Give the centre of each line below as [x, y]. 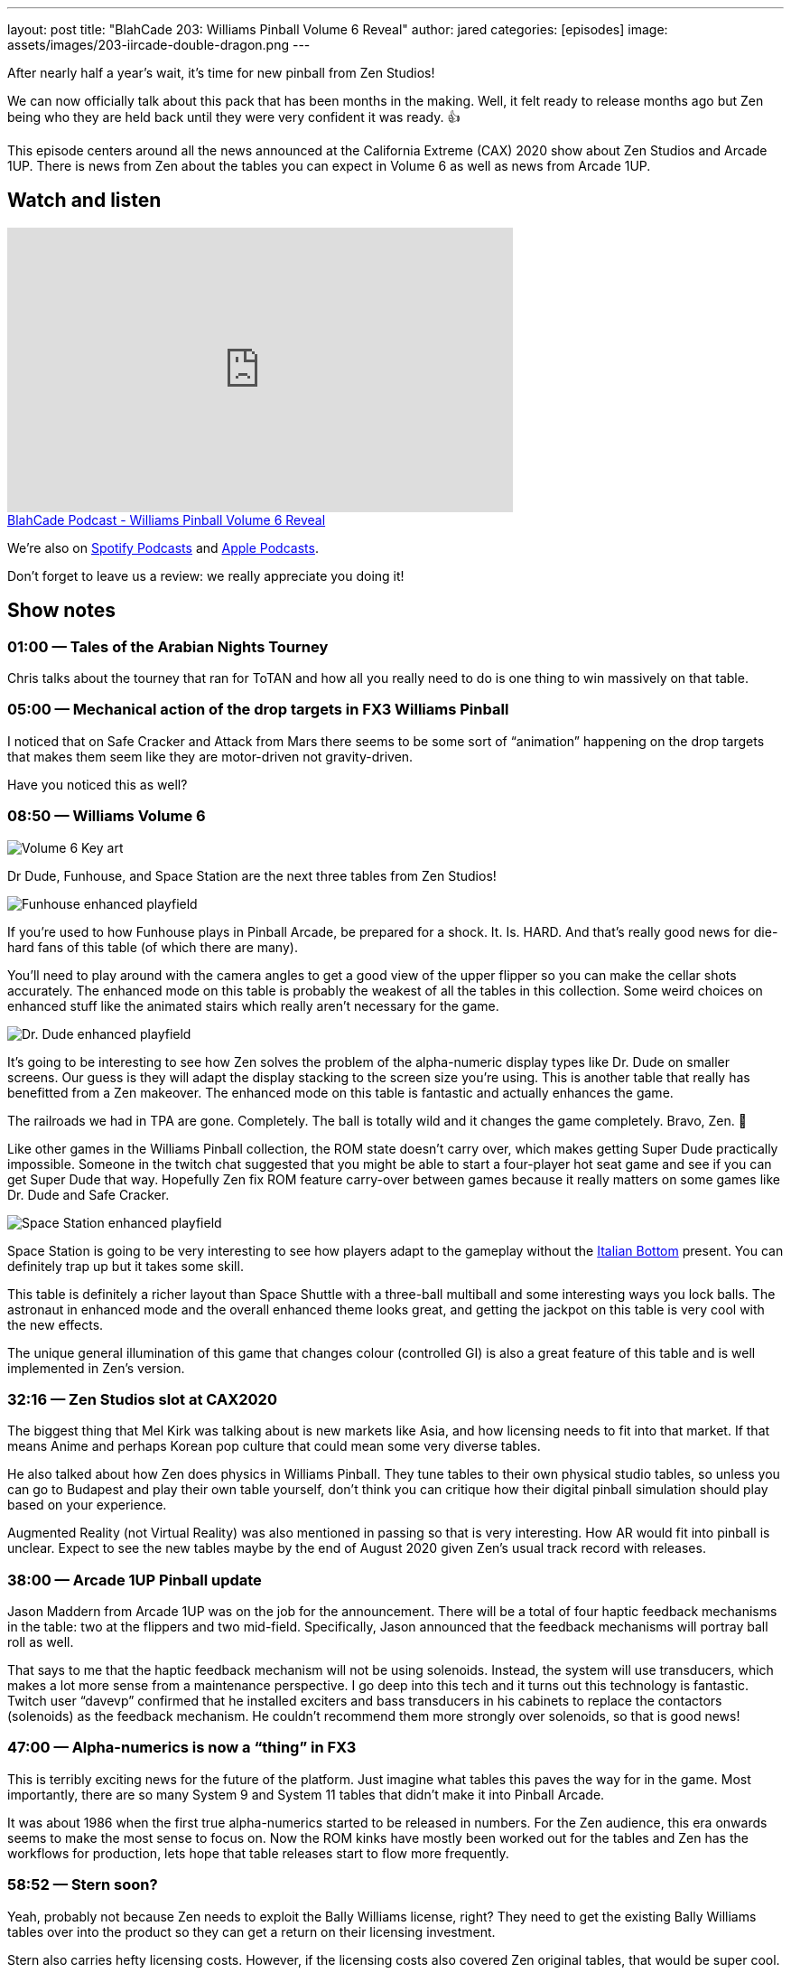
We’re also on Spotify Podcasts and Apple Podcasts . [163, 547]
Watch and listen [84, 201]
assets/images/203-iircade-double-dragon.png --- [159, 45]
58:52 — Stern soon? [83, 1885]
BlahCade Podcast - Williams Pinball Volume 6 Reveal [167, 519]
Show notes [61, 611]
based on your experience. [87, 1505]
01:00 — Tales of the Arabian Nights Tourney [168, 646]
